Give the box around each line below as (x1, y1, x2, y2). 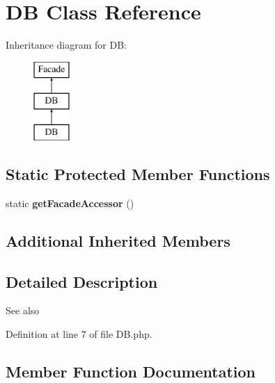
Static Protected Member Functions (6, 163, 270, 185)
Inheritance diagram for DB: (6, 38, 127, 52)
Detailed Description (6, 270, 158, 292)
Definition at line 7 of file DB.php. (6, 327, 152, 341)
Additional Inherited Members (6, 229, 230, 251)
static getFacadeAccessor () (6, 195, 134, 210)
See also (6, 303, 40, 318)
